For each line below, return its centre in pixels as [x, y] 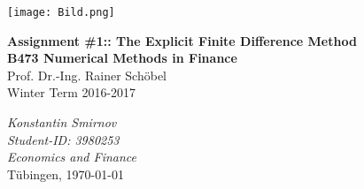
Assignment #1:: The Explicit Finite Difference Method [182, 40]
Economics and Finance [72, 157]
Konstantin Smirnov [62, 122]
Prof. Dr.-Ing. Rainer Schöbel [87, 75]
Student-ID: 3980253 [63, 139]
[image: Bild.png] [61, 12]
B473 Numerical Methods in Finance [122, 58]
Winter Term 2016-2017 [72, 92]
